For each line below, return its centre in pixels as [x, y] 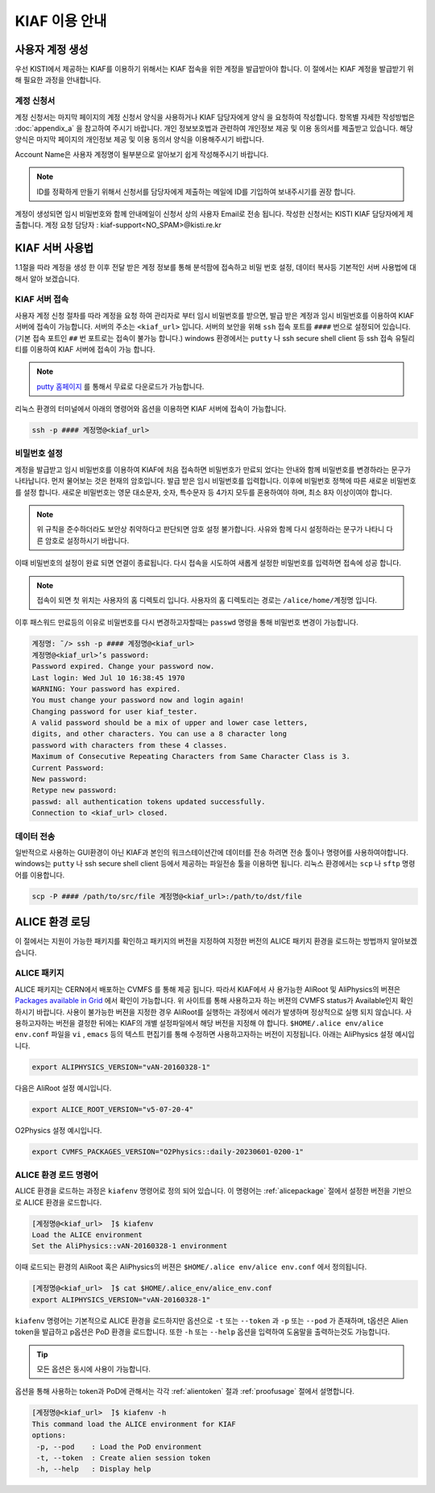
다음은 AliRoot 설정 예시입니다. [63, 1088]
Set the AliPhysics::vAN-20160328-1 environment [130, 1246]
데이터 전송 [35, 836]
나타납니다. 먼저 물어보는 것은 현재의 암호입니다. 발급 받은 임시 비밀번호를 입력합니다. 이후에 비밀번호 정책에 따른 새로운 [201, 481]
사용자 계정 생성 [52, 50]
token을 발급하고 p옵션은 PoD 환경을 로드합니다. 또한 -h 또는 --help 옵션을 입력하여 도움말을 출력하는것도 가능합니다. [203, 1332]
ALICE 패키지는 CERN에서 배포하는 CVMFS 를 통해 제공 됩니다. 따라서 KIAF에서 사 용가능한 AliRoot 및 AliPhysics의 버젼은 [208, 989]
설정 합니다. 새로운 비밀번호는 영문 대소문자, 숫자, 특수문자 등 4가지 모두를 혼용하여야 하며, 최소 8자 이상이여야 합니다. [207, 492]
